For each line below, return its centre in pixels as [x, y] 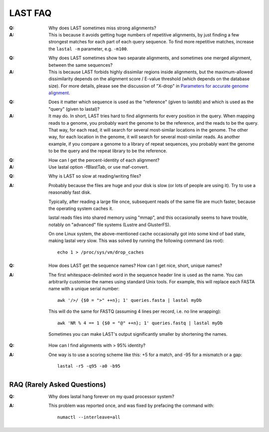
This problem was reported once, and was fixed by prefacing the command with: [131, 406]
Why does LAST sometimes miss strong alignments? [102, 28]
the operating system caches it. [81, 208]
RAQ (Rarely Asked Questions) [58, 384]
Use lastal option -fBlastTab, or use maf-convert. [99, 167]
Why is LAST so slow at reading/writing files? [95, 176]
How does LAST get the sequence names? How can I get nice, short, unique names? [135, 266]
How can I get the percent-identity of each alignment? [104, 160]
